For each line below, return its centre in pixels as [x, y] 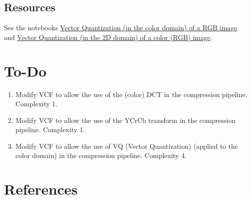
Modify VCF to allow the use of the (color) [80, 94]
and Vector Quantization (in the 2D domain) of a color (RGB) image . [108, 37]
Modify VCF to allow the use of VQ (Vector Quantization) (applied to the [126, 146]
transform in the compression [192, 120]
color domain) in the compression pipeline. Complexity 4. [101, 155]
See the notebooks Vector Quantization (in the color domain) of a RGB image [121, 28]
